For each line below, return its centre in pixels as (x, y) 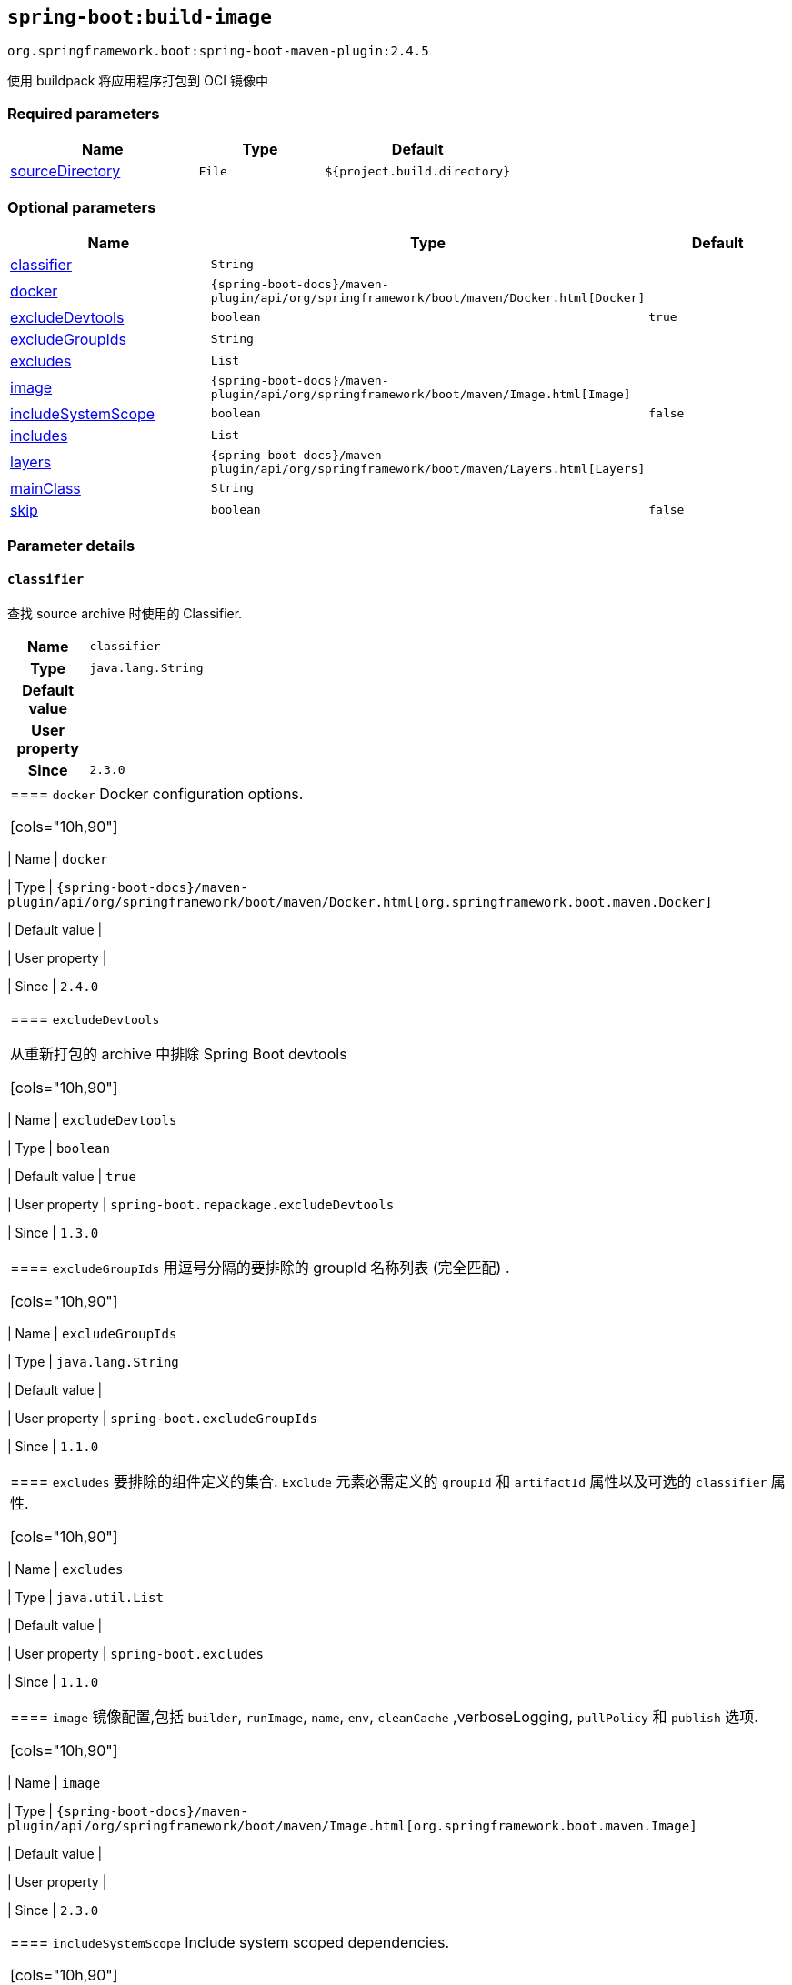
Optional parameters (82, 207)
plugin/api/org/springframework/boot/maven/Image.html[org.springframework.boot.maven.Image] (352, 1825)
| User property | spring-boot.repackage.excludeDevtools (201, 1204)
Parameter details (71, 546)
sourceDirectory (65, 171)
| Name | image (54, 1782)
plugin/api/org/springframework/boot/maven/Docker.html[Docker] (428, 297)
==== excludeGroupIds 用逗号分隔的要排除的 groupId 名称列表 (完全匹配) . (260, 1267)
